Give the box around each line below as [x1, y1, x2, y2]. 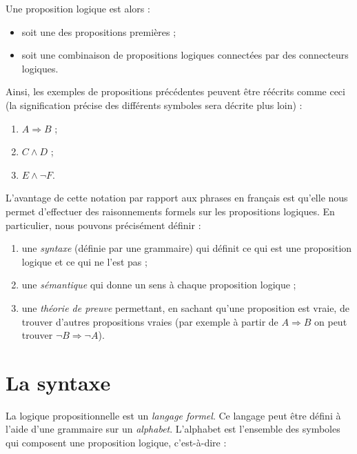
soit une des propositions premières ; [21, 24, 176, 39]
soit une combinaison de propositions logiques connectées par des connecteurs [21, 48, 349, 62]
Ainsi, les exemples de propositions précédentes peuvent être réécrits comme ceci [6, 84, 345, 99]
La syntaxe [6, 368, 111, 396]
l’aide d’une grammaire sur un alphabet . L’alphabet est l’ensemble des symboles [6, 422, 340, 436]
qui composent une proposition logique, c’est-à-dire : [6, 435, 227, 449]
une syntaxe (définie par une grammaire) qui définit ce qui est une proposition [21, 241, 352, 255]
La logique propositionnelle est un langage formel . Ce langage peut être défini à [6, 408, 341, 422]
